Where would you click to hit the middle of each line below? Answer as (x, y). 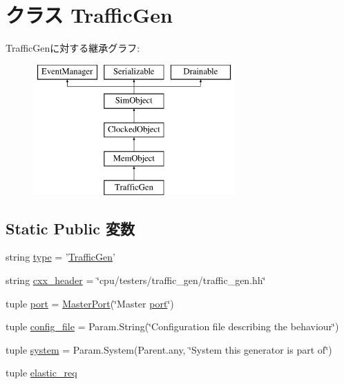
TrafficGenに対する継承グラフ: (73, 48)
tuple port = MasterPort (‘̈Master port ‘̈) (90, 303)
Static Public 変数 (70, 228)
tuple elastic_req (41, 373)
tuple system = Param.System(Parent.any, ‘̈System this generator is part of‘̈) (169, 349)
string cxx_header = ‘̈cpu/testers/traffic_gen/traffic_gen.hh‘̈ (136, 280)
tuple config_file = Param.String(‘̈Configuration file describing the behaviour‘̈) (172, 326)
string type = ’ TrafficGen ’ (60, 257)
